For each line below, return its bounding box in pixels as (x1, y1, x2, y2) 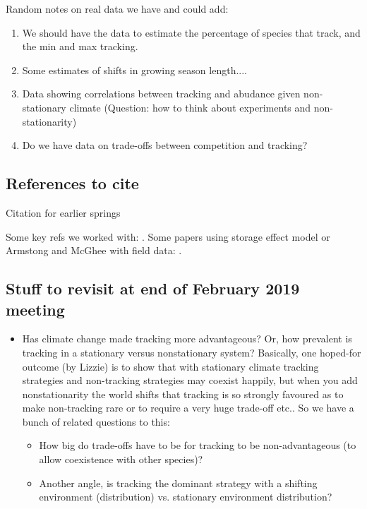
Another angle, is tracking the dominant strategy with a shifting (39, 475, 318, 490)
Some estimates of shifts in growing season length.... (22, 62, 248, 77)
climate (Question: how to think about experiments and (69, 100, 311, 114)
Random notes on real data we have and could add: (6, 1, 229, 16)
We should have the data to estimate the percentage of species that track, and (22, 25, 361, 40)
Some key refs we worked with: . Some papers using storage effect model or (6, 229, 330, 244)
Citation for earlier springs (6, 205, 121, 220)
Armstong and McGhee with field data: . (6, 243, 182, 258)
